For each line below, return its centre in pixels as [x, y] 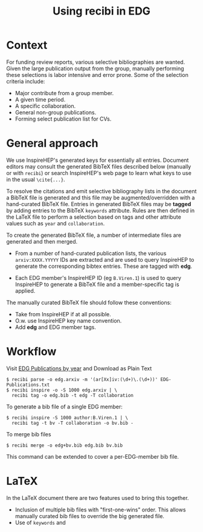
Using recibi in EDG [101, 11]
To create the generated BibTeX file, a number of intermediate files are [94, 235]
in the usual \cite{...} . [36, 179]
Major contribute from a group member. [64, 93]
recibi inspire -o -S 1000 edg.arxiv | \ [65, 390]
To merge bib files [29, 434]
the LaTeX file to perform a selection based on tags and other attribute [94, 217]
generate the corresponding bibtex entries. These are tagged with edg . [103, 266]
